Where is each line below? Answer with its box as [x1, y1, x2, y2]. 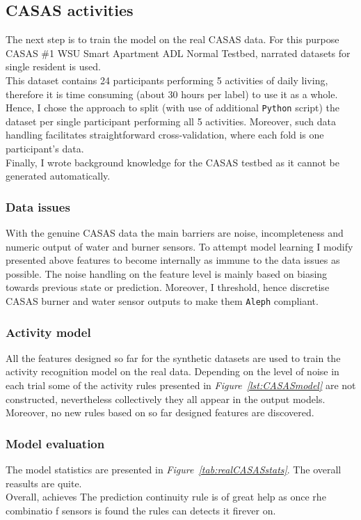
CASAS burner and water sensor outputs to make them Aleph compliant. [6, 293, 319, 308]
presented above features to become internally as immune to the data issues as [6, 253, 340, 267]
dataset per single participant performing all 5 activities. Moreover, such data [6, 113, 337, 128]
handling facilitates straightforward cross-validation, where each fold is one [6, 127, 324, 142]
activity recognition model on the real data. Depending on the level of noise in [6, 364, 339, 379]
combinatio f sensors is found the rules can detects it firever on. [6, 503, 276, 517]
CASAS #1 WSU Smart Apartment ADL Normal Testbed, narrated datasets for [6, 45, 351, 60]
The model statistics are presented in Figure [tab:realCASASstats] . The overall [6, 462, 342, 477]
